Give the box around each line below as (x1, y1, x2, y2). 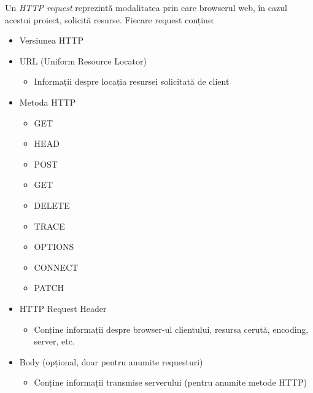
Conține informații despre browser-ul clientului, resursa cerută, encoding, (34, 322, 309, 335)
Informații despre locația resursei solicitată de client (34, 75, 230, 88)
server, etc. (34, 335, 75, 348)
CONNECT (34, 260, 79, 273)
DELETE (34, 198, 70, 211)
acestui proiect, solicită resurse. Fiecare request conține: (5, 13, 215, 26)
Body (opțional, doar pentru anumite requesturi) (19, 355, 203, 368)
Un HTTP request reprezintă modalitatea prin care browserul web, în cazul (5, 1, 287, 14)
